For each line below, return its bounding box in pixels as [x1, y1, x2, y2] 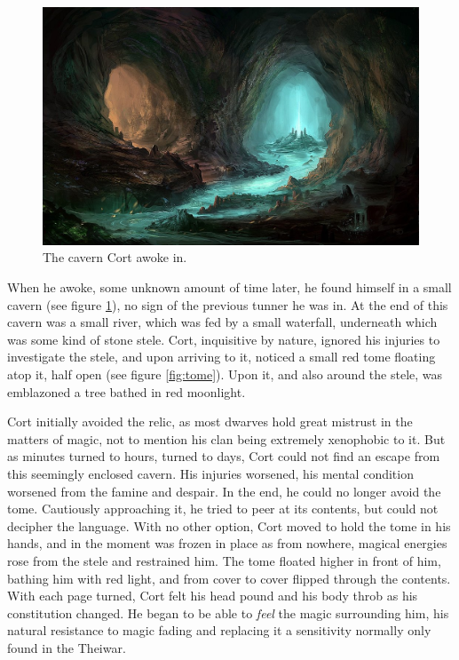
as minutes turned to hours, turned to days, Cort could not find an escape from [7, 447, 440, 465]
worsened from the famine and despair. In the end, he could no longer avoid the [7, 481, 441, 500]
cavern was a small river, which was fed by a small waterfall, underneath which [7, 313, 438, 331]
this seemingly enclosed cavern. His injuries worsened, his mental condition [7, 465, 414, 483]
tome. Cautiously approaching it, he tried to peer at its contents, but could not [7, 499, 439, 518]
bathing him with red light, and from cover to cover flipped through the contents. [7, 569, 451, 587]
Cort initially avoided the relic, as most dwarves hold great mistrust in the [7, 412, 413, 431]
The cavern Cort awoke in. [43, 248, 187, 266]
